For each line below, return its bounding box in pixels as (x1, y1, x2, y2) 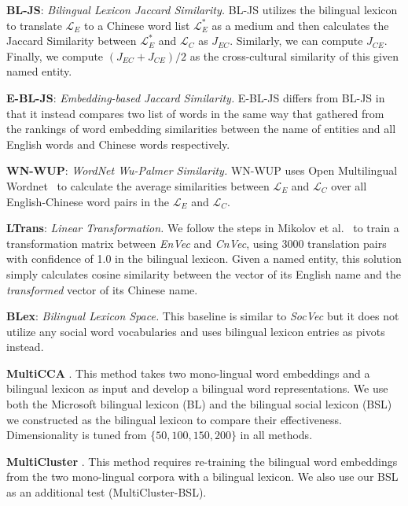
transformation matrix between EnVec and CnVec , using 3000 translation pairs (6, 235, 387, 251)
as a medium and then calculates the (211, 17, 389, 33)
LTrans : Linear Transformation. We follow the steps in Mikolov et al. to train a (6, 220, 399, 236)
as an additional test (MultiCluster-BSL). (6, 484, 207, 500)
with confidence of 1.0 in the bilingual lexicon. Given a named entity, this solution (6, 250, 402, 267)
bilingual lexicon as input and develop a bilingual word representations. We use (6, 380, 388, 397)
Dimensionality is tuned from (6, 427, 147, 443)
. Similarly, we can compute (230, 32, 363, 49)
